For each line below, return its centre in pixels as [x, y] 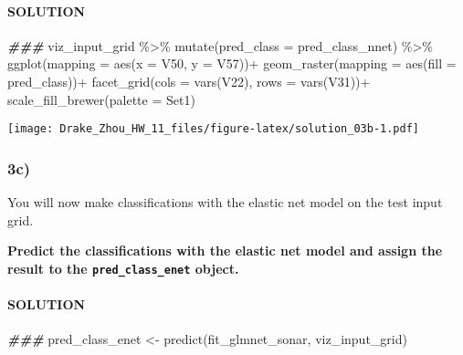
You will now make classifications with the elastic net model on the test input [225, 202]
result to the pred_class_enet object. [123, 268]
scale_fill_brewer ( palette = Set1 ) [101, 99]
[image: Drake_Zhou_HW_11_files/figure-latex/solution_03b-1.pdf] [214, 129]
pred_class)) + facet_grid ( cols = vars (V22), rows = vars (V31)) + [189, 81]
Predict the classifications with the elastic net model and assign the [225, 251]
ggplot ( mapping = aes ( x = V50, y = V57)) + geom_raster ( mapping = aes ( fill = [232, 63]
